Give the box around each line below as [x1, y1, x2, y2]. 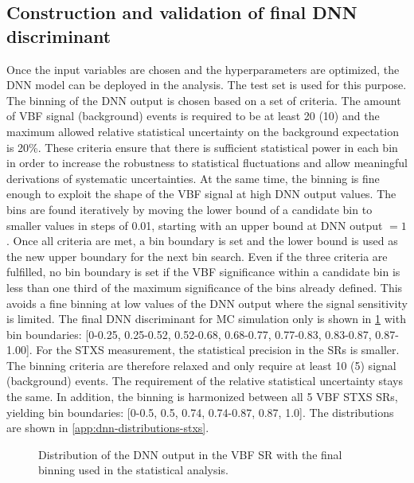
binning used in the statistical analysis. [38, 462, 228, 478]
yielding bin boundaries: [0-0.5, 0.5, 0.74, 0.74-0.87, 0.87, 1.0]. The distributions [6, 403, 394, 420]
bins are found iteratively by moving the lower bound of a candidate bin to [6, 201, 373, 217]
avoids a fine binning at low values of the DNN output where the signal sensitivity [6, 294, 408, 311]
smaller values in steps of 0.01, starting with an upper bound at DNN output [6, 216, 383, 233]
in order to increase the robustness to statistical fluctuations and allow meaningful [6, 154, 408, 171]
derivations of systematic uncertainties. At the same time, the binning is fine [6, 169, 380, 186]
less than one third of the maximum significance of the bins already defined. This [6, 279, 403, 295]
